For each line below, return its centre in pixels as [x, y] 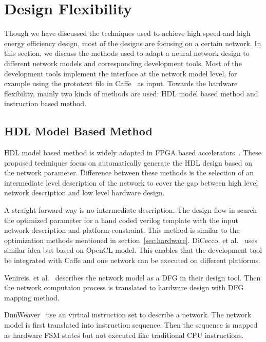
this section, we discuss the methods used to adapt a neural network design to [127, 53]
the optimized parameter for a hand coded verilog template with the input [121, 220]
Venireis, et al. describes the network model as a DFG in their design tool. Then [132, 277]
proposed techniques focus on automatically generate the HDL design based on [128, 162]
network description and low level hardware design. [84, 193]
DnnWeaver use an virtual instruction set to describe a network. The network [128, 315]
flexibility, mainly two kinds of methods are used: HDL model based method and [131, 93]
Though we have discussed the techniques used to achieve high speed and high [127, 33]
